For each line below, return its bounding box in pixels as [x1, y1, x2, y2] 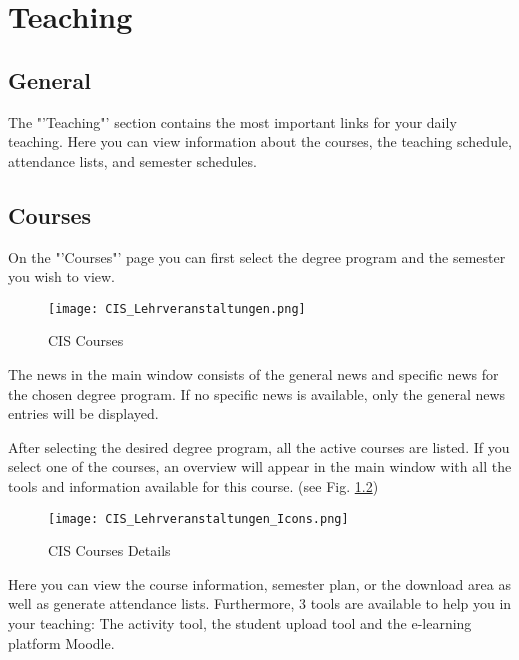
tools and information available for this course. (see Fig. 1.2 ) [8, 475, 379, 496]
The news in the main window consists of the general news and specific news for [8, 364, 499, 384]
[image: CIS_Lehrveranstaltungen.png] [48, 301, 306, 316]
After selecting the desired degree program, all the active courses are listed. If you [8, 436, 510, 457]
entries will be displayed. [8, 403, 159, 424]
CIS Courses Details [48, 540, 171, 561]
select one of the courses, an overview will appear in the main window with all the [8, 456, 512, 477]
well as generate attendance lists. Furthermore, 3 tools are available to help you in [8, 593, 512, 614]
